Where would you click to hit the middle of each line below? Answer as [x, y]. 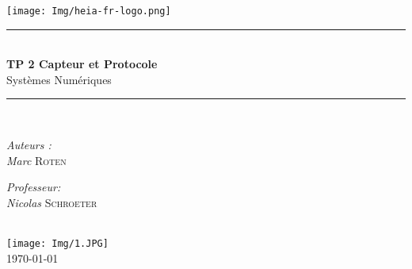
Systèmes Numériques [59, 79]
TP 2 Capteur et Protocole [82, 64]
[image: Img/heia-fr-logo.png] [89, 11]
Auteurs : [29, 145]
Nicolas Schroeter [52, 202]
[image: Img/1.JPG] [57, 244]
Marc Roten [36, 160]
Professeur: [34, 187]
